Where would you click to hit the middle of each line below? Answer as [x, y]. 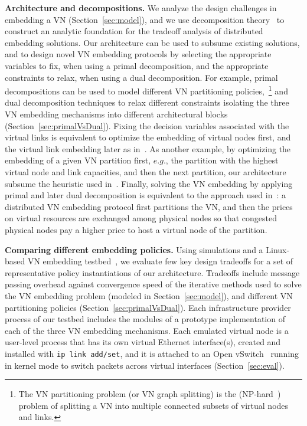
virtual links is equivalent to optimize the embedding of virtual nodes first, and [148, 137]
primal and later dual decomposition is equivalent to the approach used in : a [145, 195]
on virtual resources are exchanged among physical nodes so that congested [141, 218]
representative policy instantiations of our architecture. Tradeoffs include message [152, 272]
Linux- [278, 249]
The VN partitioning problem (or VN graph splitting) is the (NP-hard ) [150, 394]
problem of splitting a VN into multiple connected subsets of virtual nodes [153, 405]
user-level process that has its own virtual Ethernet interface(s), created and [143, 342]
